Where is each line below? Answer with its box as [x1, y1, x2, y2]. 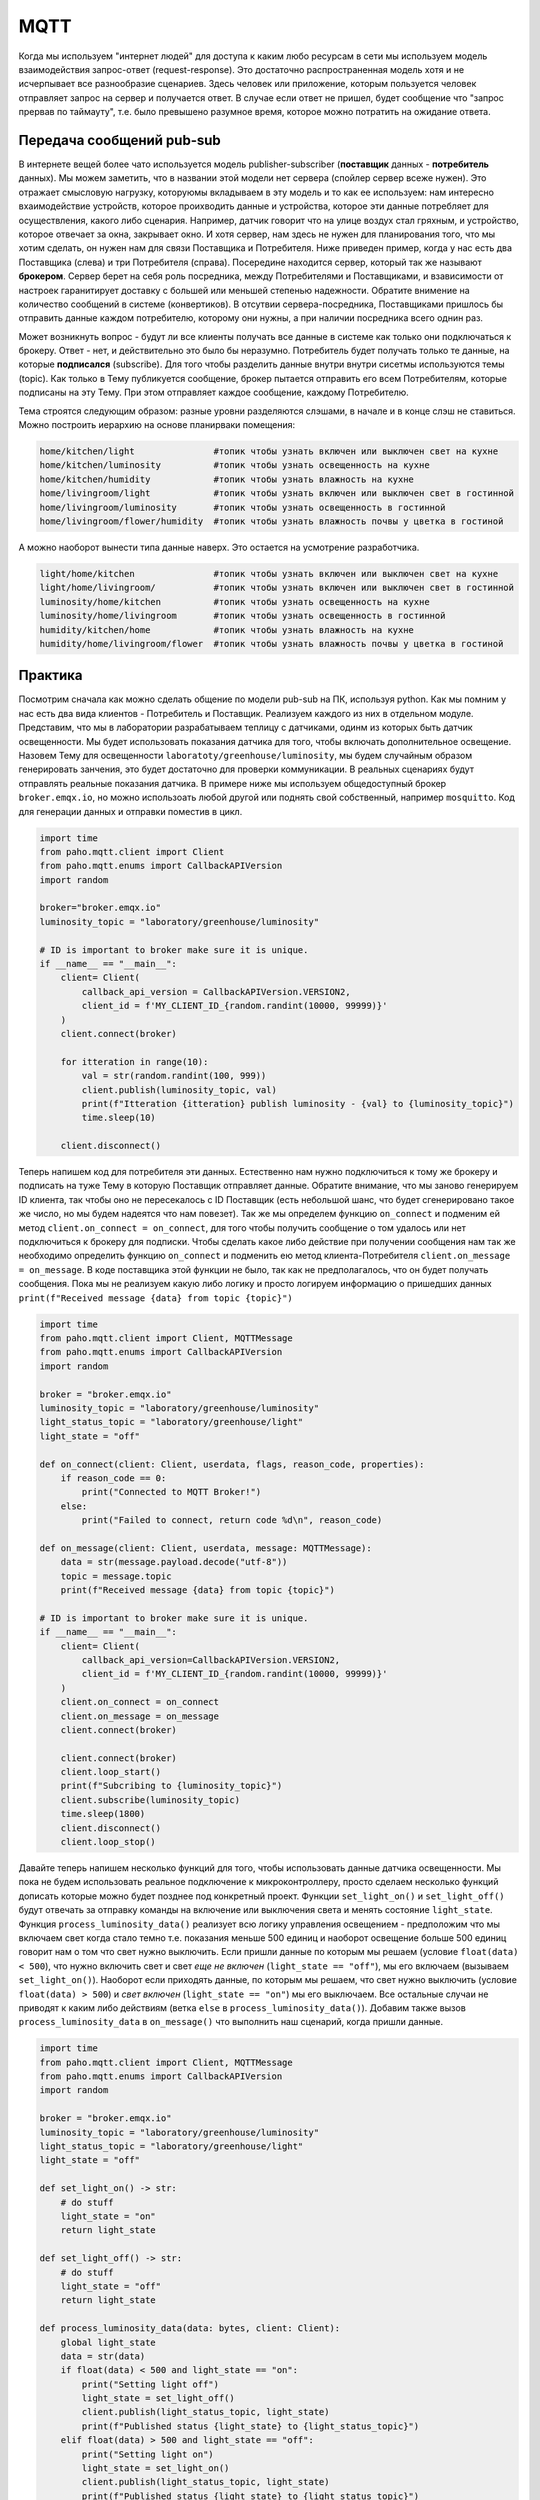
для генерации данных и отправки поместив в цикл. [18, 805, 243, 817]
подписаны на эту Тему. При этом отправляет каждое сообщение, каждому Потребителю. [18, 386, 409, 399]
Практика [18, 667, 83, 684]
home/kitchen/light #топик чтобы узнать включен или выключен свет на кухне [39, 446, 499, 457]
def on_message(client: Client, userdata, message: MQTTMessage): [39, 1542, 372, 1554]
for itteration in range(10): [60, 1056, 209, 1067]
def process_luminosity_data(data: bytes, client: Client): [39, 2323, 341, 2334]
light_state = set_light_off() [81, 2393, 235, 2404]
